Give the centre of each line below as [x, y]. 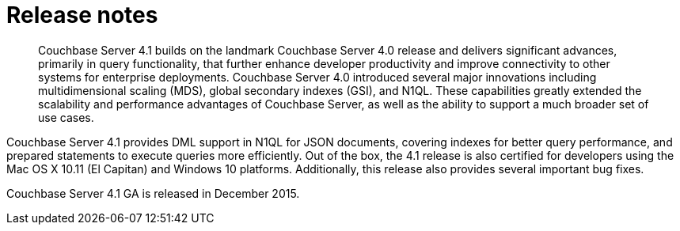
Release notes [82, 15]
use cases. [66, 117]
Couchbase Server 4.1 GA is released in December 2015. [153, 193]
